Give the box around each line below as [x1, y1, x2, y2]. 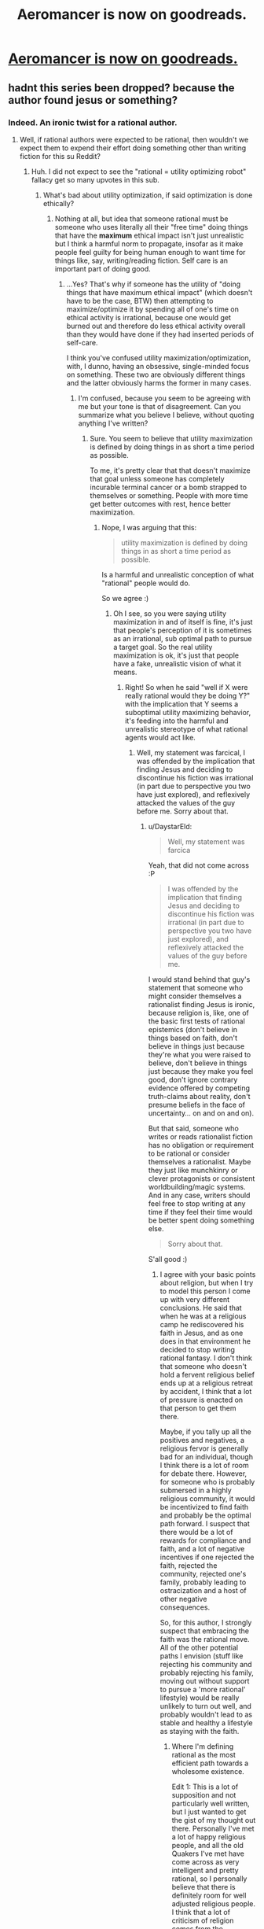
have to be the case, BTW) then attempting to [66, 296, 214, 305]
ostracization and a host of [159, 1585, 247, 1595]
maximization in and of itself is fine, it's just [113, 617, 253, 626]
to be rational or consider [148, 1149, 230, 1158]
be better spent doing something [148, 1215, 255, 1225]
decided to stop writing [159, 1344, 236, 1354]
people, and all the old [171, 1840, 244, 1850]
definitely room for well [171, 1890, 247, 1900]
